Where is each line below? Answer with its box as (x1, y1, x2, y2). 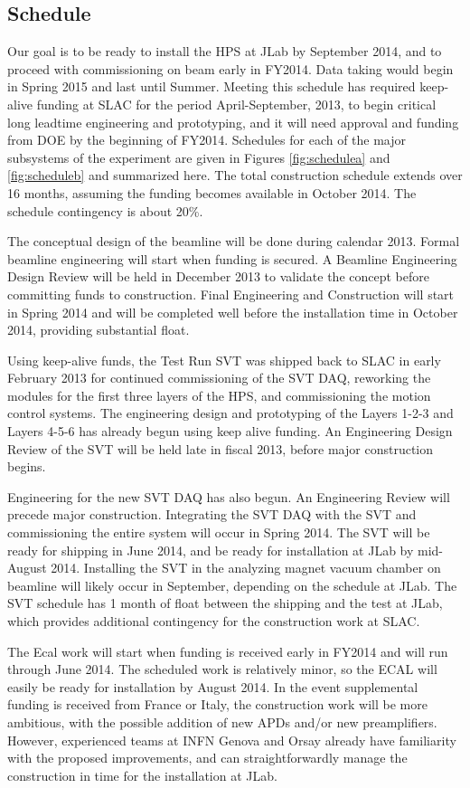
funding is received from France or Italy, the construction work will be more (7, 695, 428, 714)
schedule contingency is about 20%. (7, 201, 203, 220)
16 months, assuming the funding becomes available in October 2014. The (7, 183, 417, 202)
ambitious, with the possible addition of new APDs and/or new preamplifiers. (7, 712, 437, 731)
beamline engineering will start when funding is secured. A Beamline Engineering (7, 249, 457, 268)
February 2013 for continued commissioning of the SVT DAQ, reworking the (7, 368, 431, 387)
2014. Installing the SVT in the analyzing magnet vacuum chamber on (51, 558, 441, 577)
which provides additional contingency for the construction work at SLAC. (7, 612, 420, 631)
